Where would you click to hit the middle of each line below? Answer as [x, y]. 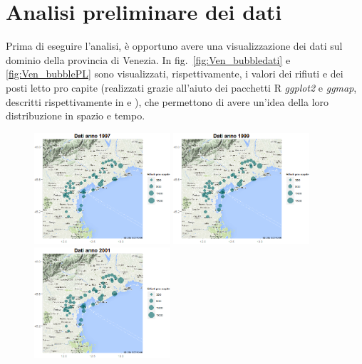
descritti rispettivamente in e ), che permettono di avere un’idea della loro [167, 101]
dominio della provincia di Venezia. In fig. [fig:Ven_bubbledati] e [148, 59]
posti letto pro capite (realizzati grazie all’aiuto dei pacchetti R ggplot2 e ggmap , [181, 87]
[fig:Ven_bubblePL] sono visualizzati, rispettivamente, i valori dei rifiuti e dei [175, 74]
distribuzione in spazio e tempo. [76, 116]
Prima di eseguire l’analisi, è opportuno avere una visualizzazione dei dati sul [174, 46]
